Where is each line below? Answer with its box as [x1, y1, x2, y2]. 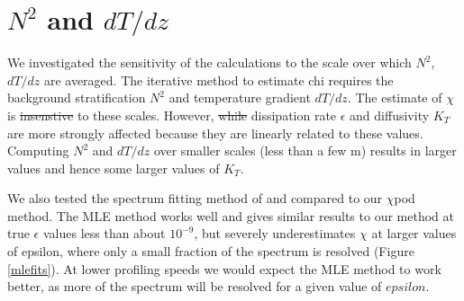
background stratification [7, 88, 146, 107]
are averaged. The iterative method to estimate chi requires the [43, 70, 394, 89]
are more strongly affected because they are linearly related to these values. [7, 123, 423, 142]
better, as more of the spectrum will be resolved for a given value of [7, 277, 382, 296]
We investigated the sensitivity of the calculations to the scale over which [7, 53, 412, 72]
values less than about [42, 224, 166, 243]
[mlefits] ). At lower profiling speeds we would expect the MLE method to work [7, 259, 441, 278]
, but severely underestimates [194, 224, 356, 243]
